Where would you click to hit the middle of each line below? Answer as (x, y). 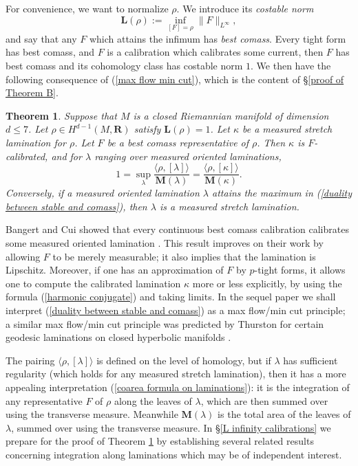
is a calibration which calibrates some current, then (215, 52)
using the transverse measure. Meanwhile (92, 414)
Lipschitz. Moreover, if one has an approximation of (115, 270)
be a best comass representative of (178, 142)
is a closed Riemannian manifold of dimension (231, 115)
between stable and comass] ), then (76, 206)
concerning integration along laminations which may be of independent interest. (174, 454)
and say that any (41, 38)
